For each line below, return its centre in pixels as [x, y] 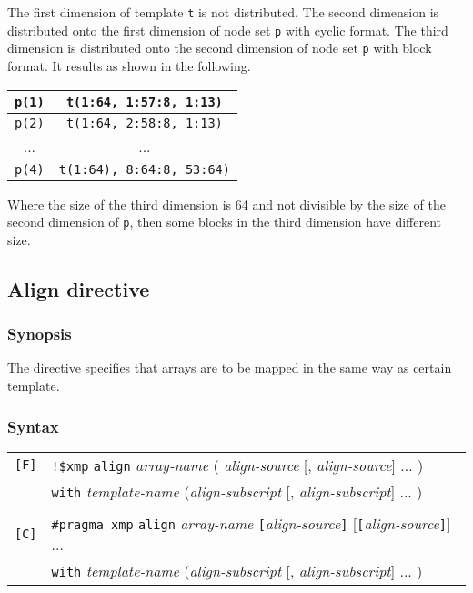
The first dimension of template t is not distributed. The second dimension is [223, 12]
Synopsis [40, 334]
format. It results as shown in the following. [129, 65]
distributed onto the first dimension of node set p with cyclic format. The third [228, 30]
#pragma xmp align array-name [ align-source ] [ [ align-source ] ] [251, 523]
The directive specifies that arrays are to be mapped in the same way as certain [230, 368]
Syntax [33, 426]
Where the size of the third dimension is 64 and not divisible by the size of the [226, 204]
